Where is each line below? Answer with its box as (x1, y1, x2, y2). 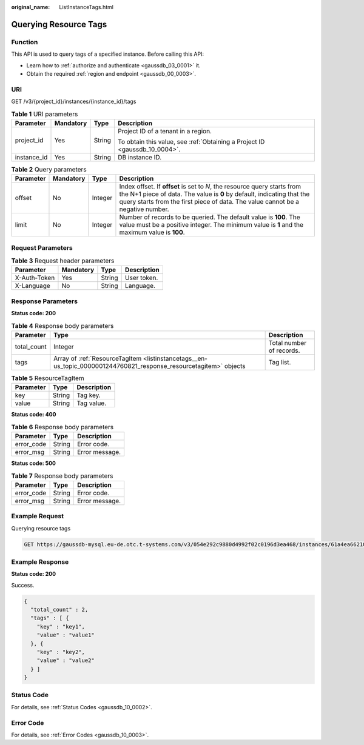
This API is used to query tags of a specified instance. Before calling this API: (11, 50, 204, 58)
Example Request (11, 512, 64, 521)
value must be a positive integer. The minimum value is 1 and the (119, 221, 303, 229)
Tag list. (268, 358, 291, 366)
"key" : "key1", (36, 623, 85, 630)
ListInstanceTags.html (59, 4, 113, 10)
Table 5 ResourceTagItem (11, 374, 84, 383)
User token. (124, 273, 158, 282)
